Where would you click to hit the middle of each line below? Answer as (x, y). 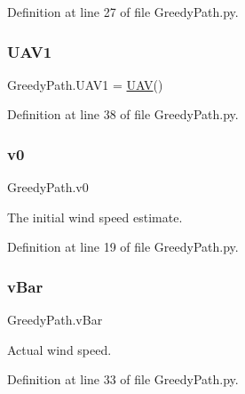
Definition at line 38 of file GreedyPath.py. (123, 114)
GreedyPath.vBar (55, 320)
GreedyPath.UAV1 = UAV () (85, 84)
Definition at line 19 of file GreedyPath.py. (123, 247)
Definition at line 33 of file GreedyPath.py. (123, 379)
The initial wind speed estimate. (95, 217)
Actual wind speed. (59, 349)
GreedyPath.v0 (48, 187)
